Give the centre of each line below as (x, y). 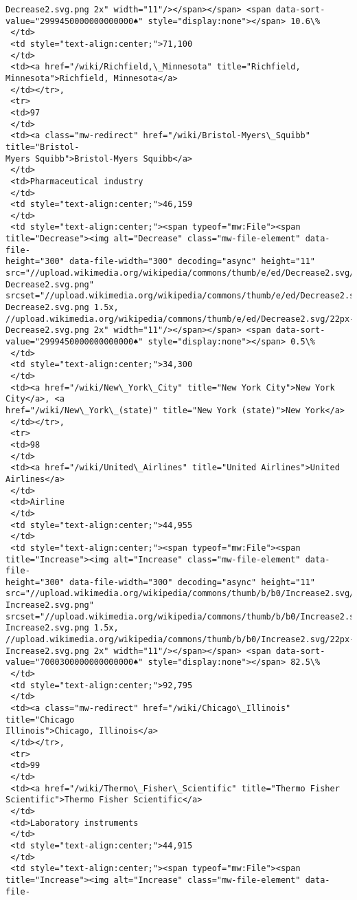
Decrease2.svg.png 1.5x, (62, 308)
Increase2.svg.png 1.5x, (62, 628)
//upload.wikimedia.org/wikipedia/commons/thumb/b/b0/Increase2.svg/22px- (180, 640)
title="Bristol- (43, 147)
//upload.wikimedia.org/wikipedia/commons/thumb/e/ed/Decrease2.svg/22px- (180, 319)
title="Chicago (40, 720)
